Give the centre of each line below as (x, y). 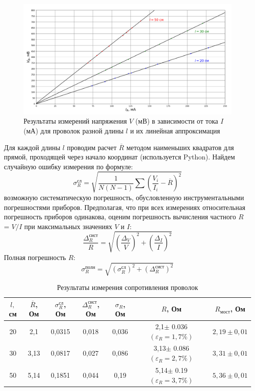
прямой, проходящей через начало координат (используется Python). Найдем (120, 157)
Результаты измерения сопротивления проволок (127, 287)
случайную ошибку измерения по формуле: (68, 166)
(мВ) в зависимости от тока (177, 121)
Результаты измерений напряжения (75, 121)
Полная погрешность (35, 257)
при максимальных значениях (68, 226)
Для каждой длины (32, 147)
